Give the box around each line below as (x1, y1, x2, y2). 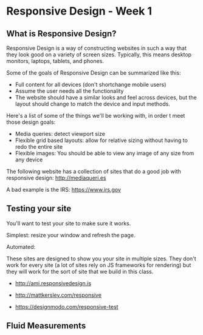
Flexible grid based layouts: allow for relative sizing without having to (15, 137, 188, 144)
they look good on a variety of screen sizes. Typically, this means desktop (6, 51, 192, 58)
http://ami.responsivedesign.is (15, 279, 92, 286)
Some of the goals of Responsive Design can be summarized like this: (6, 69, 181, 76)
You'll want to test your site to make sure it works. (6, 220, 131, 227)
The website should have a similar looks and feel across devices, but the (15, 94, 197, 101)
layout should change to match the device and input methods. (15, 100, 170, 107)
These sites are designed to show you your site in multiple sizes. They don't (6, 255, 196, 262)
